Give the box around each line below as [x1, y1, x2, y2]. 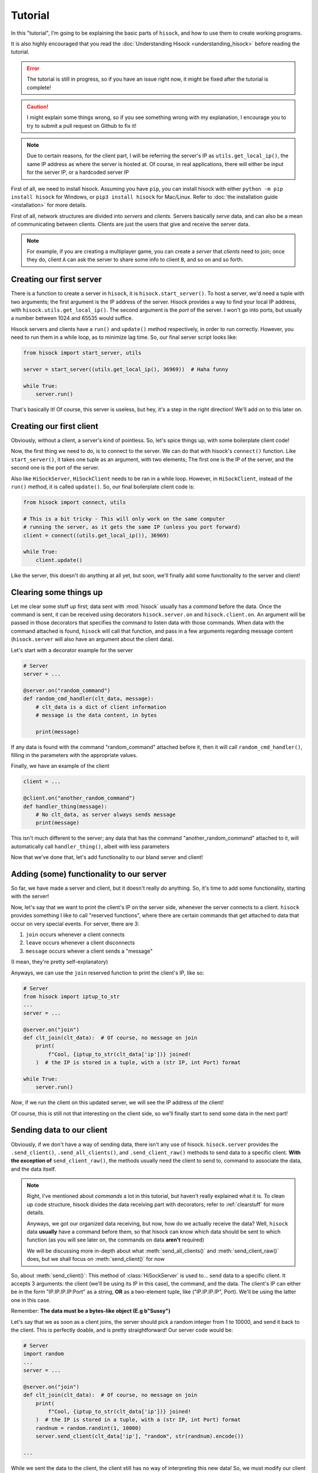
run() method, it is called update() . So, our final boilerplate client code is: [11, 483, 195, 490]
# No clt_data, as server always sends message [35, 811, 176, 818]
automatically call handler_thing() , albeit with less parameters [11, 843, 170, 850]
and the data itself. [11, 1165, 56, 1173]
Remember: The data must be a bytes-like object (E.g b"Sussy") [11, 1307, 171, 1315]
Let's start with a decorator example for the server [11, 646, 133, 653]
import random [23, 1350, 64, 1358]
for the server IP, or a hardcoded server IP [26, 169, 129, 176]
